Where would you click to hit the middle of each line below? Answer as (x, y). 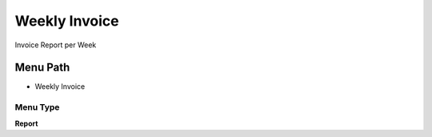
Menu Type (37, 107)
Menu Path (42, 68)
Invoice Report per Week (56, 45)
